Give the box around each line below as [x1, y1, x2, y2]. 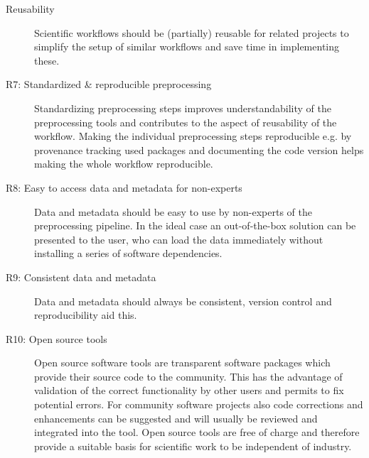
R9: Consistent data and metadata [6, 269, 156, 284]
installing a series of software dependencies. [34, 246, 223, 261]
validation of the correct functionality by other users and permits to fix [34, 383, 344, 398]
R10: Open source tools [6, 331, 107, 346]
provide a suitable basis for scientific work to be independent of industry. [34, 438, 352, 453]
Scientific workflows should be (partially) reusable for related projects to [34, 25, 349, 40]
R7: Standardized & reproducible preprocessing [6, 77, 212, 92]
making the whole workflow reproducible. [34, 156, 213, 171]
